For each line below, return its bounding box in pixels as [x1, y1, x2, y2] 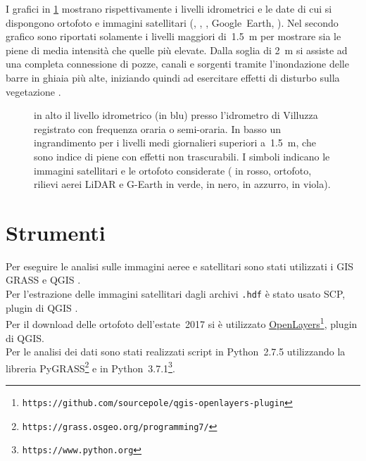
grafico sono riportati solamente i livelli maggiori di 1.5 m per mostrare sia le [6, 29, 341, 44]
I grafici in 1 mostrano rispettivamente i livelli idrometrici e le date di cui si [6, 1, 332, 15]
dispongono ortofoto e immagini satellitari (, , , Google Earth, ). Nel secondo [6, 15, 339, 30]
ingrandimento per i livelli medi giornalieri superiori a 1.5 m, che [34, 135, 316, 150]
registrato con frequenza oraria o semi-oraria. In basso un [34, 121, 281, 136]
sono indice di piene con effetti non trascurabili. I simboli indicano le [34, 149, 330, 163]
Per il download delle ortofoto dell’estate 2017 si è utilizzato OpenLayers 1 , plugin [6, 315, 358, 331]
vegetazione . [6, 84, 61, 99]
